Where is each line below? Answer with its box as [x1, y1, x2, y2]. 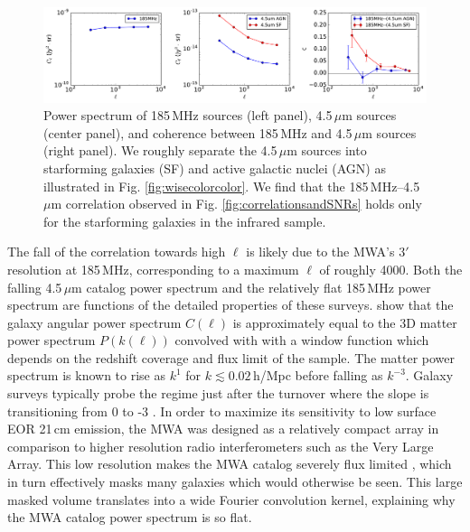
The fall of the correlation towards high [7, 242, 226, 261]
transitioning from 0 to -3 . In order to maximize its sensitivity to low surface [7, 401, 437, 420]
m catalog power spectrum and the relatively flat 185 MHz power [71, 277, 431, 296]
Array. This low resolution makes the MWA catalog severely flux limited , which [7, 454, 452, 473]
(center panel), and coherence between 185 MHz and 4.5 [43, 123, 352, 142]
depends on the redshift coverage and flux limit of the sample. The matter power [7, 348, 456, 367]
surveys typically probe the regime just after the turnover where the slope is [7, 384, 429, 403]
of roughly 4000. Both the [319, 259, 463, 278]
